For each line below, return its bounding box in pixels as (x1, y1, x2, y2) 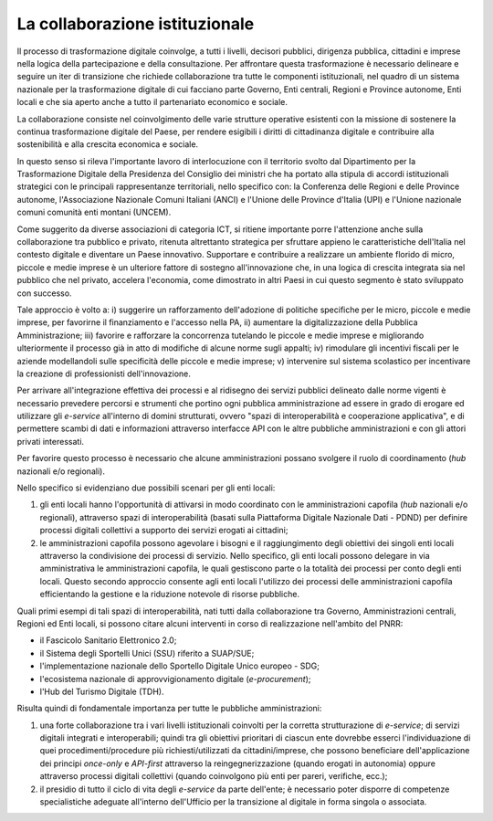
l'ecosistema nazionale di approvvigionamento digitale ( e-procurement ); (39, 673, 311, 684)
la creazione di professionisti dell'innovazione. (16, 368, 192, 379)
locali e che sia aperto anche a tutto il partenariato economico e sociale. (16, 97, 288, 108)
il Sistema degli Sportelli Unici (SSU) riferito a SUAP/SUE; (39, 647, 255, 658)
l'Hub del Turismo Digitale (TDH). (39, 686, 164, 697)
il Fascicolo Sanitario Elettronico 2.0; (39, 635, 177, 646)
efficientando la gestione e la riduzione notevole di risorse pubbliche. (39, 589, 300, 600)
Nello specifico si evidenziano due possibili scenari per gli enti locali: (16, 482, 276, 493)
